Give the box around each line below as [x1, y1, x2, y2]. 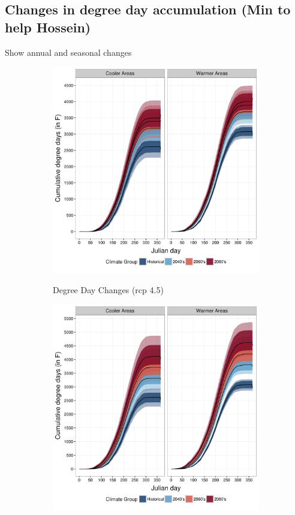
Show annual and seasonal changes [5, 46, 132, 58]
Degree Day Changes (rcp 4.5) [53, 283, 164, 296]
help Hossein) [5, 17, 91, 36]
